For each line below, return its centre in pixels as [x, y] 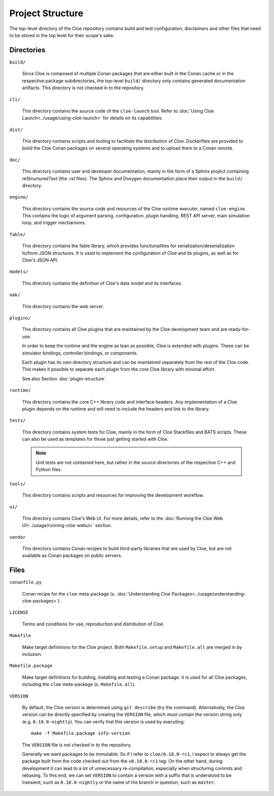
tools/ [18, 484]
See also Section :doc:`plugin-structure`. [64, 379]
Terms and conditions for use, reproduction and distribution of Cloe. [93, 624]
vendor [18, 537]
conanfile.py [26, 582]
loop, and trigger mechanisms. [54, 223]
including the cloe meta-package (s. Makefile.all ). [79, 684]
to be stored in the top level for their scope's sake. [62, 35]
